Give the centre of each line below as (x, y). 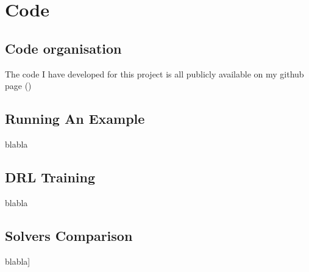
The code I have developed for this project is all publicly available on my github (154, 73)
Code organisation (63, 48)
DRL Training (50, 177)
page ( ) (18, 86)
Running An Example (75, 119)
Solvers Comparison (69, 235)
